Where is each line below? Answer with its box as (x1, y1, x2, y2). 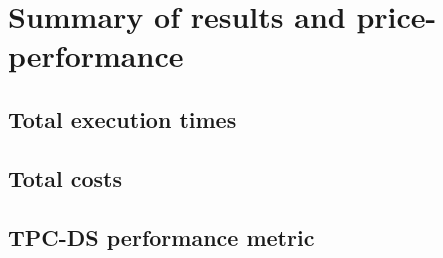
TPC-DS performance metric (8, 221, 315, 252)
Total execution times (8, 103, 237, 134)
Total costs (8, 162, 122, 193)
